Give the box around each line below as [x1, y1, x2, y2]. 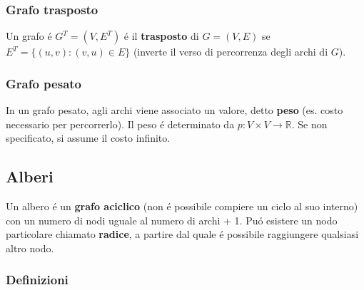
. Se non [291, 116, 328, 131]
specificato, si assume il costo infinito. [6, 130, 171, 145]
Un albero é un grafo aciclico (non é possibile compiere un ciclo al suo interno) [6, 199, 358, 214]
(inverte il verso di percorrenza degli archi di [133, 44, 328, 59]
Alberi [6, 165, 54, 187]
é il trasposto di [123, 29, 199, 43]
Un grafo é [6, 29, 52, 43]
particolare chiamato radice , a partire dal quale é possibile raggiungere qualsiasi [6, 227, 359, 242]
